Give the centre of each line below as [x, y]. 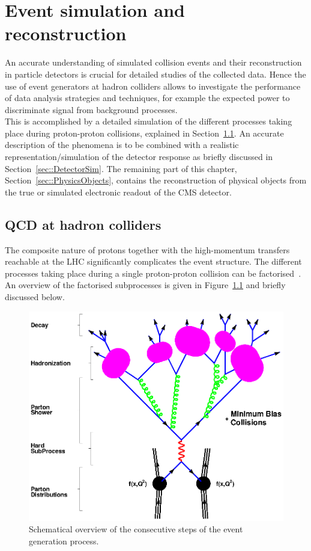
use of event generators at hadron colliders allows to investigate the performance [153, 86]
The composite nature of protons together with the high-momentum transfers [147, 249]
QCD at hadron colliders [83, 224]
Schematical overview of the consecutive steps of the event [136, 529]
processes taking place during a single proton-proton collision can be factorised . [153, 273]
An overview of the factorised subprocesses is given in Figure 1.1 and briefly [145, 285]
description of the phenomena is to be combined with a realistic [122, 145]
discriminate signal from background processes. [91, 109]
